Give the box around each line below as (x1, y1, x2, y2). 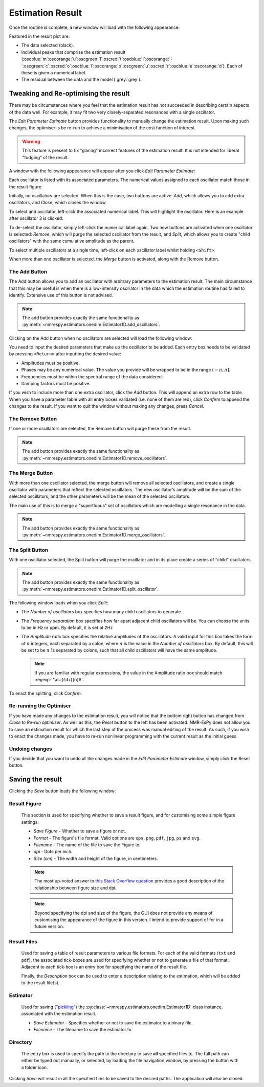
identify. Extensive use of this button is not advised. (9, 292, 113, 298)
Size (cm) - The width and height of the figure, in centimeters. (33, 856, 158, 861)
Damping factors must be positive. (21, 381, 90, 387)
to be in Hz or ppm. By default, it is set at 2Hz (21, 624, 113, 630)
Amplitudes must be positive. (21, 360, 80, 366)
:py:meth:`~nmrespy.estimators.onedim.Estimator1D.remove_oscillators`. (22, 455, 168, 461)
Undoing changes (9, 745, 52, 752)
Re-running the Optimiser (9, 702, 71, 709)
